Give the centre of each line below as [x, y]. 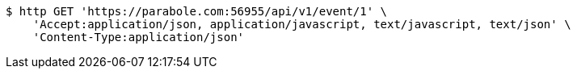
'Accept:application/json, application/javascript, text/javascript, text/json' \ [302, 24]
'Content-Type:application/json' [139, 37]
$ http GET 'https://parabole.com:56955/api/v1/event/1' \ [197, 11]
